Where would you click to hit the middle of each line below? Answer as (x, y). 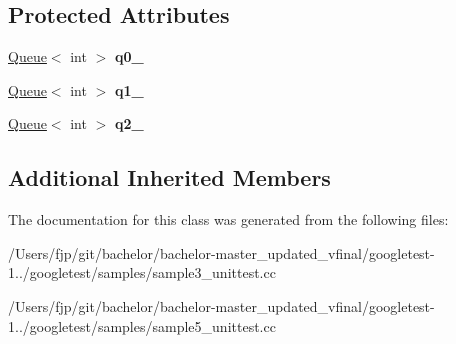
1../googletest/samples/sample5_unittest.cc (142, 325)
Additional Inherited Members (169, 177)
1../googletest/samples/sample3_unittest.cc (142, 272)
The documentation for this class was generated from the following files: (228, 219)
